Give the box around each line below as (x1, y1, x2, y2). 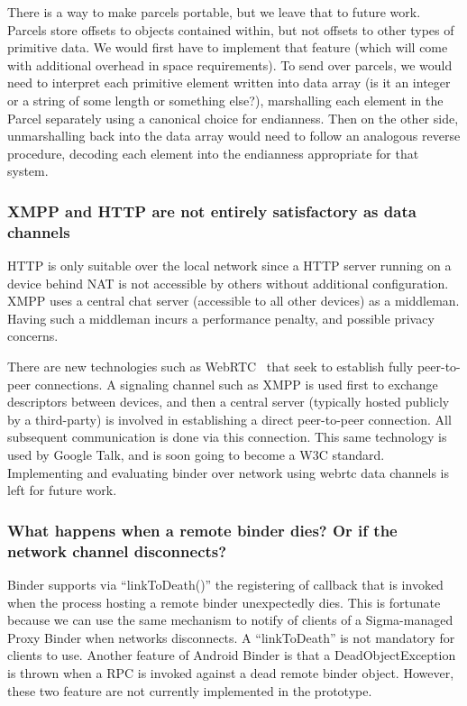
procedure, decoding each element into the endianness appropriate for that (7, 143, 419, 162)
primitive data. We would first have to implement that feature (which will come (7, 38, 448, 57)
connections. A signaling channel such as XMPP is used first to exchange (34, 374, 438, 393)
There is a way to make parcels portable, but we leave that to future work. (7, 3, 421, 21)
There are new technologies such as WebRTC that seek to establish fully (7, 357, 414, 376)
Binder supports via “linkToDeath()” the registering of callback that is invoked (7, 574, 444, 593)
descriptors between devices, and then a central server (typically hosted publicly (7, 392, 450, 411)
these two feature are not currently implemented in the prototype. (7, 681, 372, 700)
